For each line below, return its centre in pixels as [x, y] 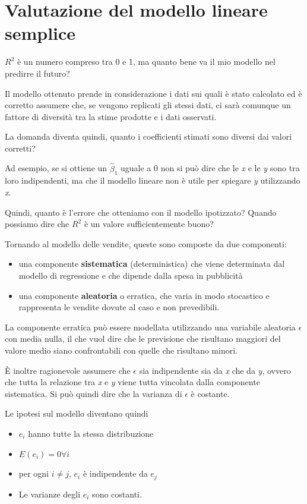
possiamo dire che [37, 224]
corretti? [20, 148]
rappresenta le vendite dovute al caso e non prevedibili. [119, 307]
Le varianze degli [50, 494]
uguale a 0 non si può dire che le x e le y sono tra [210, 168]
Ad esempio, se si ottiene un [56, 168]
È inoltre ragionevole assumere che [68, 370]
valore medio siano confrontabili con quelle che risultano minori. [121, 350]
